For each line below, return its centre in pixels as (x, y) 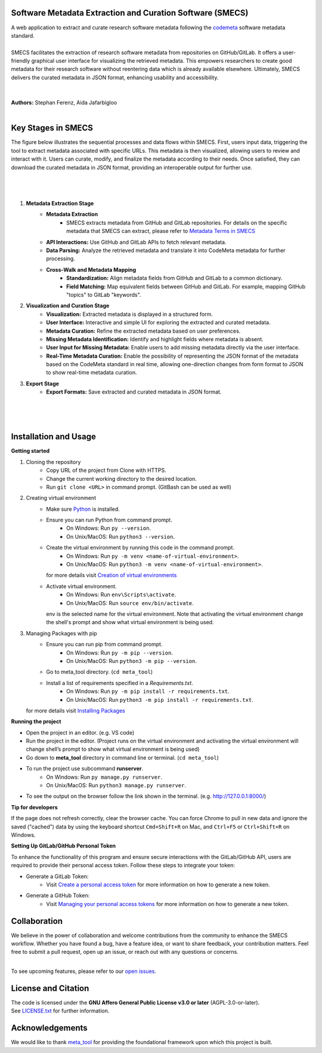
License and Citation (50, 988)
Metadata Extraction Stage (60, 204)
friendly (21, 61)
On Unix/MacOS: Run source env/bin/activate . (130, 603)
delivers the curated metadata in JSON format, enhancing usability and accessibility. (115, 77)
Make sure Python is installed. (83, 509)
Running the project (36, 722)
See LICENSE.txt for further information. (60, 1011)
